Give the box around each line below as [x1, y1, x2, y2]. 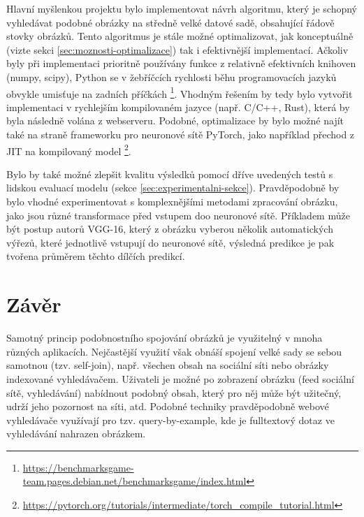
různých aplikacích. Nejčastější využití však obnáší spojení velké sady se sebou [6, 344, 342, 358]
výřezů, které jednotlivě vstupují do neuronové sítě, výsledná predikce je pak [6, 235, 335, 249]
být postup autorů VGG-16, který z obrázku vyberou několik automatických [6, 221, 333, 236]
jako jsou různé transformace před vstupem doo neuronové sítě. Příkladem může [6, 207, 350, 222]
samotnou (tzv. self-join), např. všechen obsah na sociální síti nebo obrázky [6, 358, 329, 372]
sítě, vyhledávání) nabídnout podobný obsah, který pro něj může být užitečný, [6, 385, 342, 400]
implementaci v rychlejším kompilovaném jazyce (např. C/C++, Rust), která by [6, 99, 350, 114]
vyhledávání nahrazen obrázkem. [6, 426, 146, 441]
